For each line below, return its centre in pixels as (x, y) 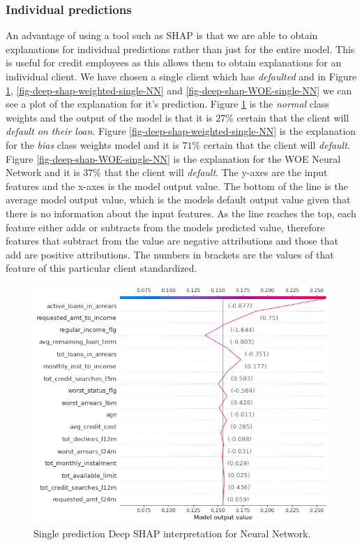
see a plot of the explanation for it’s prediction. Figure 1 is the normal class (167, 104)
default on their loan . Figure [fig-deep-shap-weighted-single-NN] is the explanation (181, 131)
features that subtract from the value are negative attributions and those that (172, 241)
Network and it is (43, 172)
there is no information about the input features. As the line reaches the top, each (181, 213)
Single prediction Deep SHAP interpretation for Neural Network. (172, 533)
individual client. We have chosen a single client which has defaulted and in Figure (181, 76)
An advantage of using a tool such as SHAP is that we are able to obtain (162, 35)
